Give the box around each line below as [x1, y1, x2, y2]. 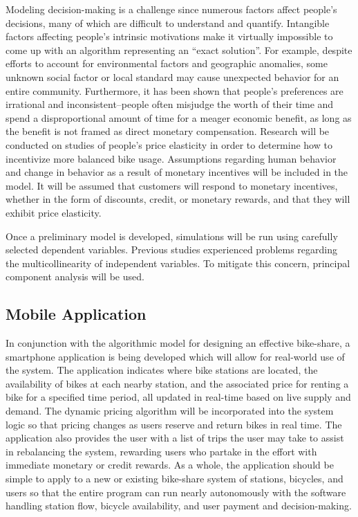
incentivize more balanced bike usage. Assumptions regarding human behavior [6, 151, 337, 165]
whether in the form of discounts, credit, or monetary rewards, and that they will [6, 192, 350, 206]
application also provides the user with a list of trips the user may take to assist [6, 430, 344, 445]
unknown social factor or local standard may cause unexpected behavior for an [6, 69, 339, 84]
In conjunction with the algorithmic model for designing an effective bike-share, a [6, 336, 350, 350]
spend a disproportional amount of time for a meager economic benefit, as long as [6, 110, 352, 125]
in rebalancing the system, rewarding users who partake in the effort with [6, 444, 317, 458]
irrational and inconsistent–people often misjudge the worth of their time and [6, 97, 334, 111]
